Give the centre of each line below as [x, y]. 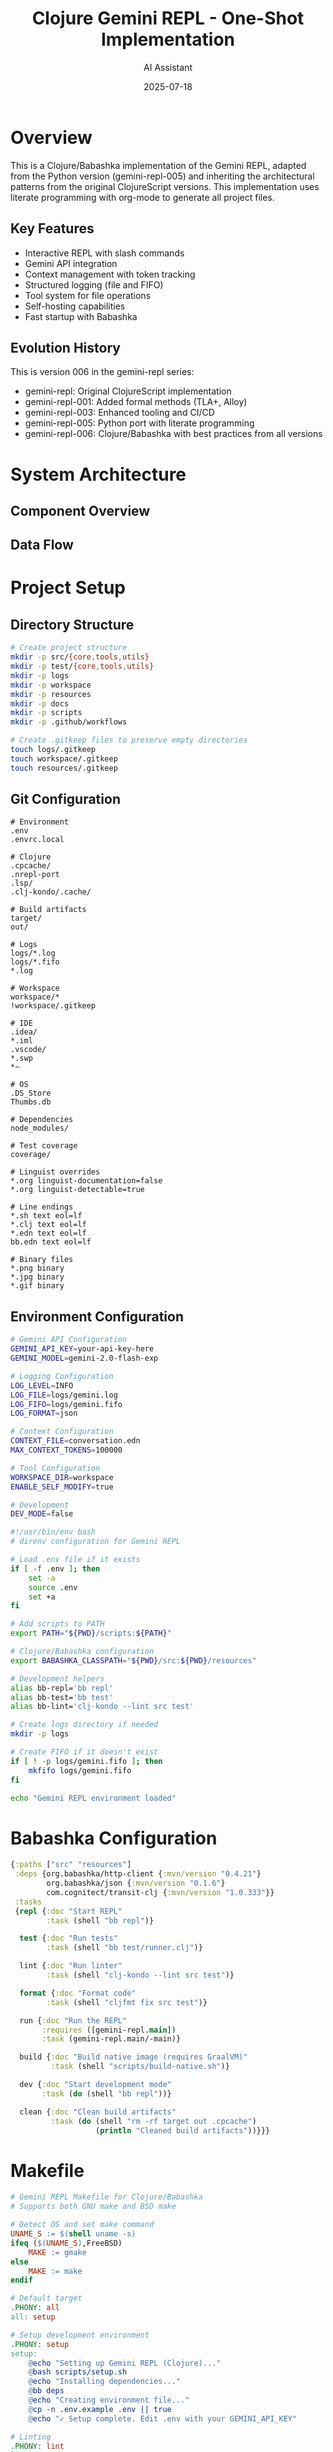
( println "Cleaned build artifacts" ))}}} [183, 2130]
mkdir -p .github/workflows [69, 722]
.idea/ [24, 1032]
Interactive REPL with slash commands [104, 253]
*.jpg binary [37, 1277]
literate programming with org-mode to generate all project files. [142, 197]
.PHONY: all [35, 2308]
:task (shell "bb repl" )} [100, 1920]
